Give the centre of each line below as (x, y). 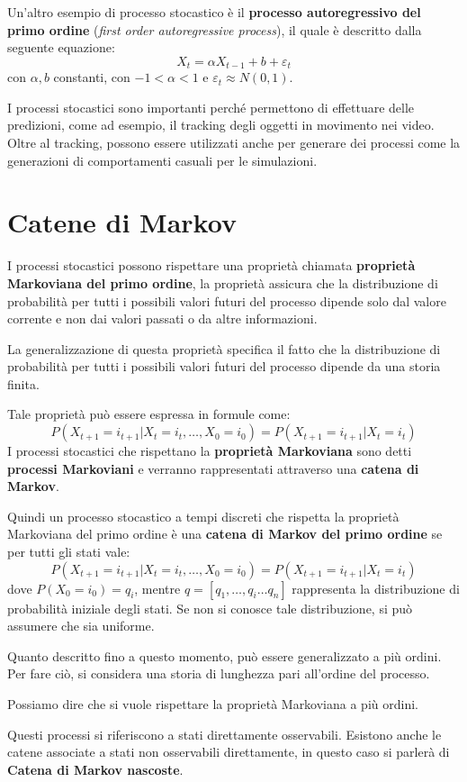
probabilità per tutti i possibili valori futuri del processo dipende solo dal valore (227, 300)
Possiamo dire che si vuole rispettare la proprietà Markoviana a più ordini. (213, 704)
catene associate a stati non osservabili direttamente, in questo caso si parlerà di (229, 752)
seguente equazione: (61, 47)
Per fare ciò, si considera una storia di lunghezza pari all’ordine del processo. (219, 673)
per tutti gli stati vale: (69, 552)
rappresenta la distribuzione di (376, 588)
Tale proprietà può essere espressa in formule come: (149, 414)
